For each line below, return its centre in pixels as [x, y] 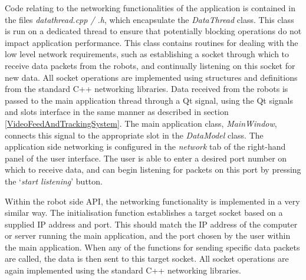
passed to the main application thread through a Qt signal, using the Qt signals [149, 100]
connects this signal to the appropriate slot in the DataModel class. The [134, 135]
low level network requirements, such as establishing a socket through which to [147, 54]
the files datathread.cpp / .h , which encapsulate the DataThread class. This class [149, 19]
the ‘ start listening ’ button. [54, 181]
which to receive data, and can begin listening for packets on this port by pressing [153, 169]
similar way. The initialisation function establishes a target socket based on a [144, 213]
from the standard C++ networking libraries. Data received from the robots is [147, 89]
